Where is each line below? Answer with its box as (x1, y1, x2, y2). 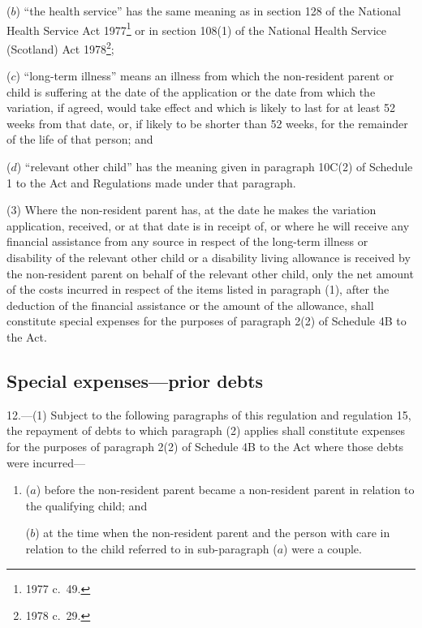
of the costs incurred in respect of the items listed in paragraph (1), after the (6, 281, 390, 298)
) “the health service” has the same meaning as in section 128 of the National (15, 2, 401, 19)
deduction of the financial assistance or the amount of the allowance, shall (6, 296, 374, 313)
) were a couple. (283, 540, 362, 557)
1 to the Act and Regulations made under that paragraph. (6, 174, 296, 191)
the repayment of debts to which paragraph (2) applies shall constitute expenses (6, 422, 405, 439)
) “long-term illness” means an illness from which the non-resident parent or (15, 67, 394, 84)
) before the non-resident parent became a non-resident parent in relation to (36, 481, 415, 498)
